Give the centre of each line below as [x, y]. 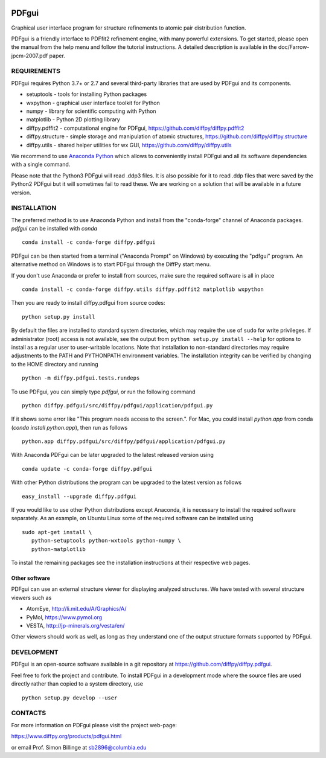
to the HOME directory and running [55, 364]
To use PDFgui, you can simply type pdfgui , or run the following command [103, 392]
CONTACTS [29, 713]
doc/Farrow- [294, 47]
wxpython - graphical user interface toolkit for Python [93, 103]
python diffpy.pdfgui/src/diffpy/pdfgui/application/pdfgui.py [117, 405]
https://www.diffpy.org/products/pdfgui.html [66, 736]
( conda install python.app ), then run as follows [69, 427]
